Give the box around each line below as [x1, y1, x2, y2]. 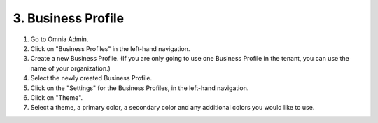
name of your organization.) [30, 64, 111, 73]
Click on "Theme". [30, 93, 83, 101]
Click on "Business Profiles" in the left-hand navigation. [30, 44, 190, 52]
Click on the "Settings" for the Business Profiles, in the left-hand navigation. [30, 84, 249, 92]
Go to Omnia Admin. [30, 35, 89, 43]
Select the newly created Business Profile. [30, 74, 153, 82]
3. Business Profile [13, 10, 125, 26]
